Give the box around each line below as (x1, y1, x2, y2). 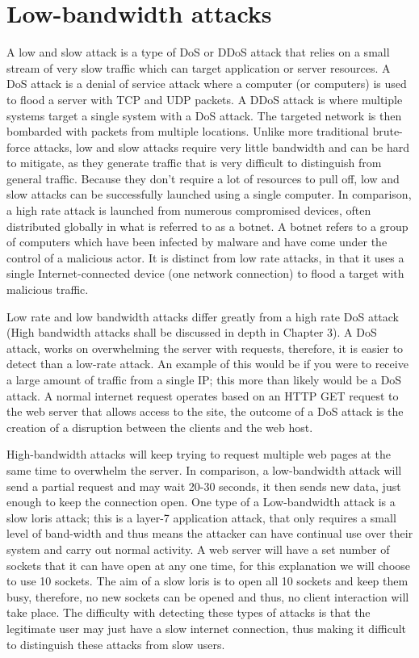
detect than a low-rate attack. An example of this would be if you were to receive (6, 355, 409, 372)
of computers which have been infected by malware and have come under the (6, 233, 388, 250)
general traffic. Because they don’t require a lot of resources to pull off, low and (6, 170, 400, 187)
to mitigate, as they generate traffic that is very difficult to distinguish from (6, 154, 382, 171)
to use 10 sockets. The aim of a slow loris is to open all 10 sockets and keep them (6, 572, 409, 589)
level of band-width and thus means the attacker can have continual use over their (6, 525, 413, 542)
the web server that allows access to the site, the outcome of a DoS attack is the (6, 403, 404, 420)
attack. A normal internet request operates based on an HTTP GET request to (6, 387, 399, 404)
